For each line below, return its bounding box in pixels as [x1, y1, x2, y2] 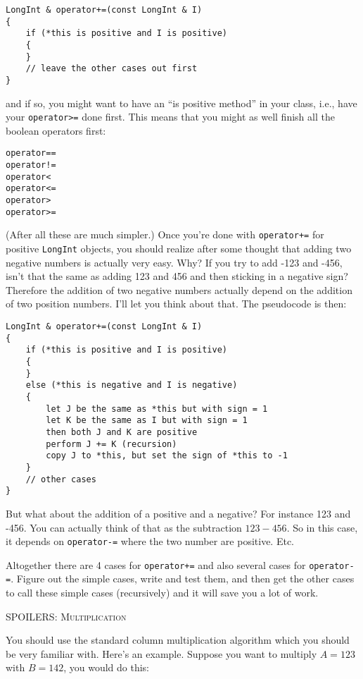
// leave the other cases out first [25, 63, 198, 74]
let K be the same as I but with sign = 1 [46, 415, 248, 426]
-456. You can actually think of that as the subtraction [6, 520, 242, 534]
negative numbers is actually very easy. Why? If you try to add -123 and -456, [6, 255, 343, 269]
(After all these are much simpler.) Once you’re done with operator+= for [6, 227, 324, 242]
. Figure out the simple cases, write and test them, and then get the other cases [11, 571, 355, 586]
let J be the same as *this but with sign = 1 [46, 403, 268, 414]
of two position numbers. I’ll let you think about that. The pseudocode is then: [6, 296, 347, 311]
